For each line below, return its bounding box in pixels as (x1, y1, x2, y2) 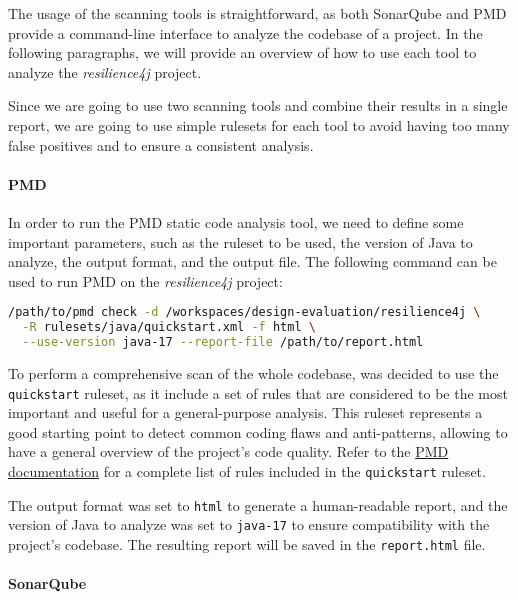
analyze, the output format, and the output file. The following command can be (8, 251, 497, 272)
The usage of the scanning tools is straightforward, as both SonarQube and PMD (8, 3, 507, 23)
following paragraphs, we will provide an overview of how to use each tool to (8, 42, 477, 63)
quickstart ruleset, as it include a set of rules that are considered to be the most (8, 382, 508, 403)
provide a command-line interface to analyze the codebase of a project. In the (8, 22, 483, 43)
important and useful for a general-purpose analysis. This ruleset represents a (8, 402, 483, 423)
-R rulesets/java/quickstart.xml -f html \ (22, 320, 316, 335)
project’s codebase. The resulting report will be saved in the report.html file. (8, 533, 486, 554)
